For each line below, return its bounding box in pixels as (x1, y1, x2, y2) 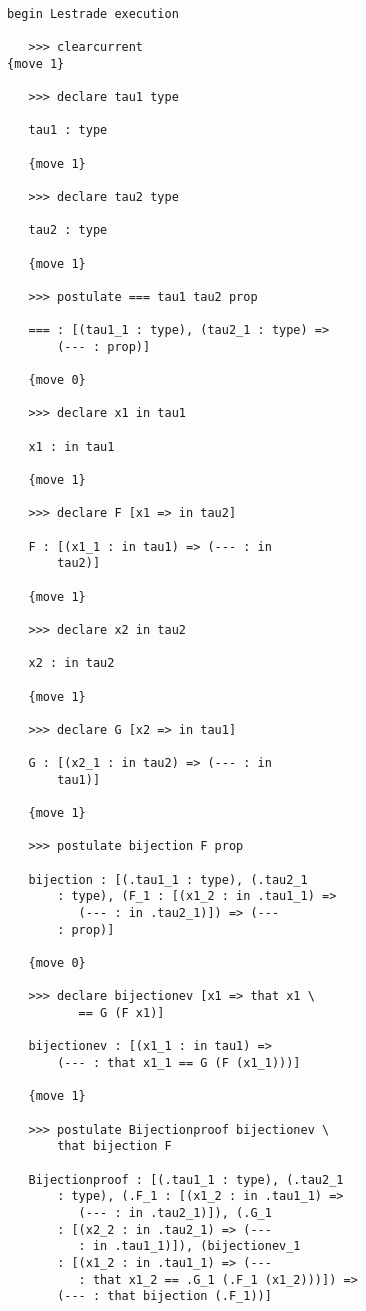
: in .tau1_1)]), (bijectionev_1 (78, 1239, 301, 1254)
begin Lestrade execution (7, 6, 179, 21)
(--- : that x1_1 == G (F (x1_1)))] (57, 1056, 301, 1070)
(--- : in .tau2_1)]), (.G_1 (78, 1205, 272, 1220)
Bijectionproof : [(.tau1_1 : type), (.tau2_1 (28, 1172, 344, 1187)
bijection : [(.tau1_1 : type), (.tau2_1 (28, 872, 308, 887)
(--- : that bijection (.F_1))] (57, 1289, 272, 1304)
